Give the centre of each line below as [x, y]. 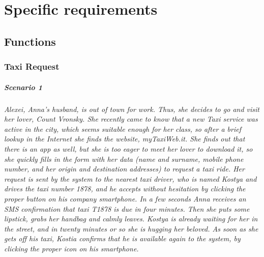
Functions [30, 41]
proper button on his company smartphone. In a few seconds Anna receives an [125, 198]
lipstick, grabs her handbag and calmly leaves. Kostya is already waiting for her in [131, 219]
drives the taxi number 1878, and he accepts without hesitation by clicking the [125, 189]
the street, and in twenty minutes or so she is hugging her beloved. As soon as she [131, 228]
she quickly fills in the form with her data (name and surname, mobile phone [124, 159]
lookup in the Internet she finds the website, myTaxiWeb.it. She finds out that [125, 139]
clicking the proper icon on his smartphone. [71, 248]
